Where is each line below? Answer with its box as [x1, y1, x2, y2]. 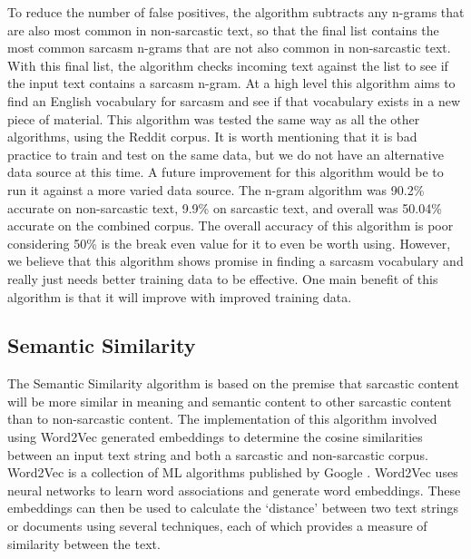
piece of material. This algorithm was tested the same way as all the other [7, 109, 420, 128]
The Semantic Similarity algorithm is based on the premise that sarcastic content [7, 374, 459, 393]
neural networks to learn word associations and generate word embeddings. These [7, 480, 461, 499]
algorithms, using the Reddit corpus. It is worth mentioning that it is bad [7, 127, 417, 146]
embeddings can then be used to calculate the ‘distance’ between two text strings [7, 498, 458, 517]
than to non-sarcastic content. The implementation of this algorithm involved [7, 409, 437, 428]
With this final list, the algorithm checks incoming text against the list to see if [7, 55, 448, 74]
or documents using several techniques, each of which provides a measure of [7, 516, 427, 535]
